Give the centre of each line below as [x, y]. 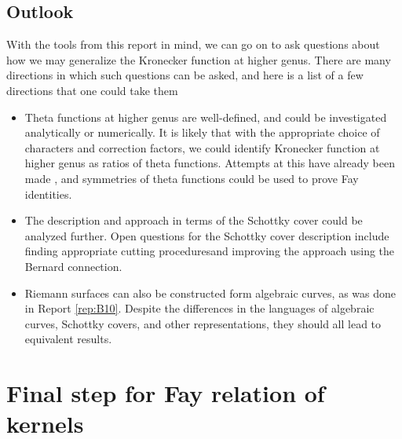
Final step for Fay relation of [166, 393]
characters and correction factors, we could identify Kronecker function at [202, 147]
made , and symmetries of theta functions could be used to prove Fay [192, 178]
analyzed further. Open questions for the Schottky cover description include [207, 235]
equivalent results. [68, 339]
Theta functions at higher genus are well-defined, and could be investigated [206, 117]
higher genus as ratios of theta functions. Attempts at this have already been [210, 163]
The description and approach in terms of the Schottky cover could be [194, 220]
